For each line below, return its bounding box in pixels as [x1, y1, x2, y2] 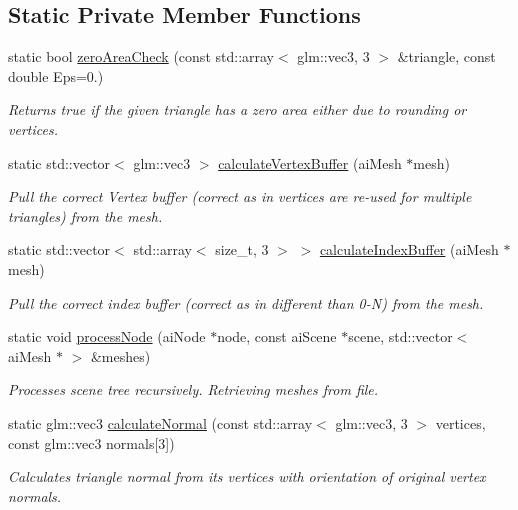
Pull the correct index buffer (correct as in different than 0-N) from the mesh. [8, 292, 484, 313]
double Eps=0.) [8, 65, 104, 86]
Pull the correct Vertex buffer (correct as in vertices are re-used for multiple [8, 186, 472, 207]
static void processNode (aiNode [8, 326, 206, 347]
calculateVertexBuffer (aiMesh [218, 152, 402, 173]
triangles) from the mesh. [8, 205, 163, 226]
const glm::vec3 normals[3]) [8, 432, 175, 453]
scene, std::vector [348, 326, 453, 347]
